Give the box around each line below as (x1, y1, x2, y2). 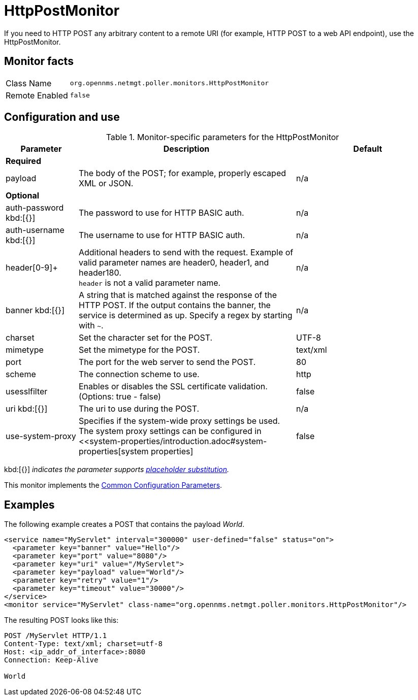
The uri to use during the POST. (78, 404, 200, 414)
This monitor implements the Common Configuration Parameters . (4, 481, 222, 490)
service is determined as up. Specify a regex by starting (78, 310, 293, 321)
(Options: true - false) (78, 391, 161, 402)
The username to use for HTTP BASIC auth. (78, 230, 245, 241)
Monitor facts (4, 55, 74, 68)
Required (6, 156, 41, 166)
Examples (4, 498, 55, 511)
